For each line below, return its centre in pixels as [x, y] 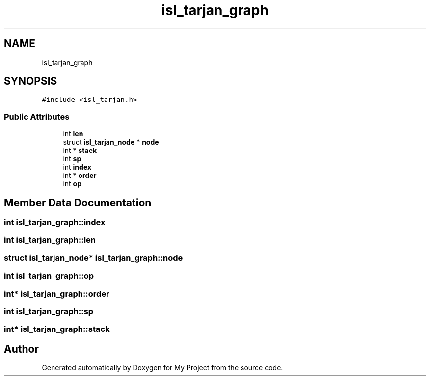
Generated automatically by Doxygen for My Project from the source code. [162, 368]
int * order [80, 176]
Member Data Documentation [78, 203]
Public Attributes [37, 116]
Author [21, 349]
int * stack [80, 151]
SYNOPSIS [31, 81]
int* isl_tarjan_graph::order [57, 293]
